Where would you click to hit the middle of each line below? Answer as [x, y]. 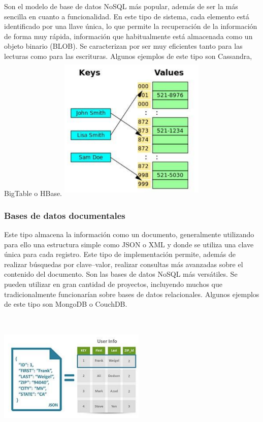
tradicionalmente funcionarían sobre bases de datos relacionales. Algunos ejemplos [132, 294]
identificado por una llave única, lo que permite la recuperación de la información [131, 26]
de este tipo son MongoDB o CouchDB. [66, 304]
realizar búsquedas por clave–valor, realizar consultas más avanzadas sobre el [124, 264]
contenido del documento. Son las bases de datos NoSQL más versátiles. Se [121, 274]
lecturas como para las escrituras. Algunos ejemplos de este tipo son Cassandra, [128, 56]
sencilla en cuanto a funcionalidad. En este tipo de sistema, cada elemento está [127, 16]
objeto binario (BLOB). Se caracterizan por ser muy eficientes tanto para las [123, 46]
